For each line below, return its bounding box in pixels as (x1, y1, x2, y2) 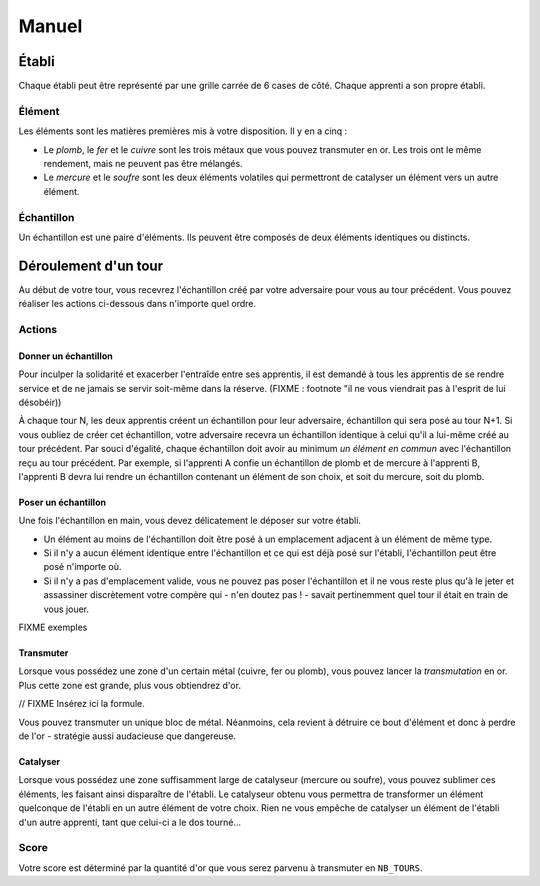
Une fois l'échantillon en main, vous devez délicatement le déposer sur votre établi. (18, 515, 362, 527)
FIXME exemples (18, 621, 88, 634)
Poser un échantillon (18, 496, 107, 508)
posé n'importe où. (43, 561, 122, 573)
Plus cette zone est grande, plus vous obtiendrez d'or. (18, 679, 242, 691)
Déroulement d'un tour (18, 257, 164, 274)
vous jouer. (43, 603, 90, 615)
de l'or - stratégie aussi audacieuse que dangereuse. (18, 730, 237, 742)
